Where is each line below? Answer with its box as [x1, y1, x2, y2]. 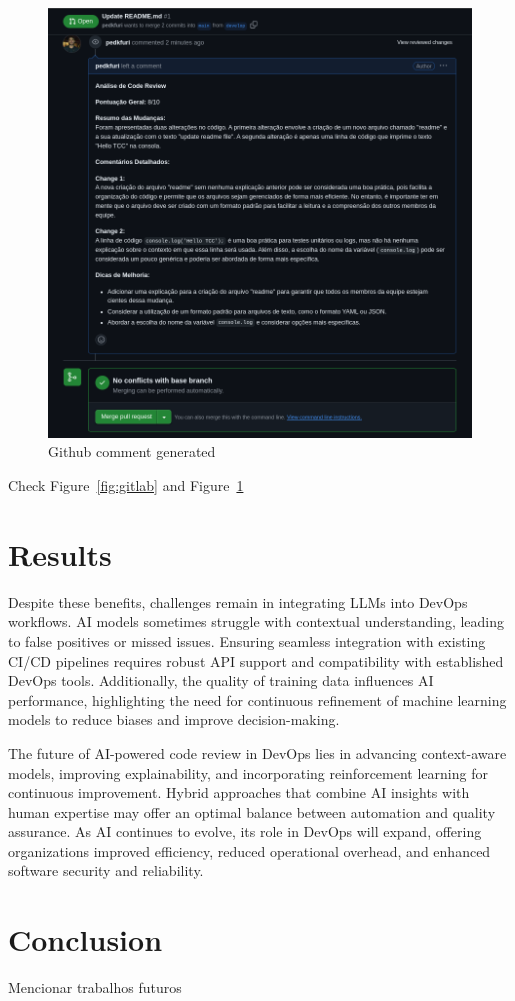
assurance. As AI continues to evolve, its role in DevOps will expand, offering [8, 821, 482, 842]
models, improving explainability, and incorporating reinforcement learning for [8, 762, 488, 783]
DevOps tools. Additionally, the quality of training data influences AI [8, 670, 434, 691]
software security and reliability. [8, 860, 204, 881]
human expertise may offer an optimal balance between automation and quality [8, 801, 496, 822]
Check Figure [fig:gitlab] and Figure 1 [8, 475, 244, 496]
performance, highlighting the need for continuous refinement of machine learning [8, 689, 507, 710]
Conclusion [8, 919, 163, 960]
